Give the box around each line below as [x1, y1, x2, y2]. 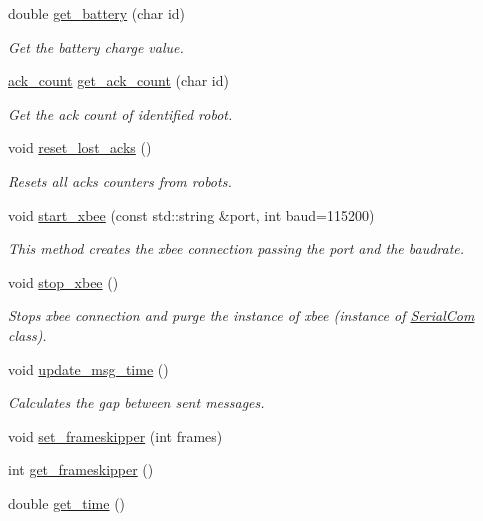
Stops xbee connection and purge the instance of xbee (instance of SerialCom [8, 305, 475, 326]
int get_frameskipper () [8, 459, 154, 480]
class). [8, 324, 47, 345]
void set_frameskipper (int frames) [8, 425, 223, 446]
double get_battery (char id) [8, 3, 186, 23]
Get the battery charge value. [8, 36, 184, 57]
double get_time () [8, 492, 126, 513]
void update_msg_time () [8, 358, 169, 379]
